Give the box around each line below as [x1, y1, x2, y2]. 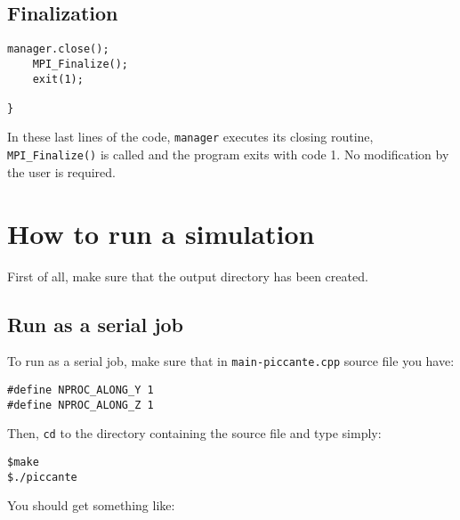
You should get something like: [7, 496, 175, 515]
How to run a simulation [7, 215, 315, 251]
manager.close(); [7, 43, 109, 56]
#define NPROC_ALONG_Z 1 [7, 398, 154, 411]
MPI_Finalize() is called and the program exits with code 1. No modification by [7, 145, 449, 164]
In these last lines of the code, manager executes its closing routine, [7, 127, 374, 146]
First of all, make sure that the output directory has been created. [7, 266, 368, 285]
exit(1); [32, 72, 84, 85]
